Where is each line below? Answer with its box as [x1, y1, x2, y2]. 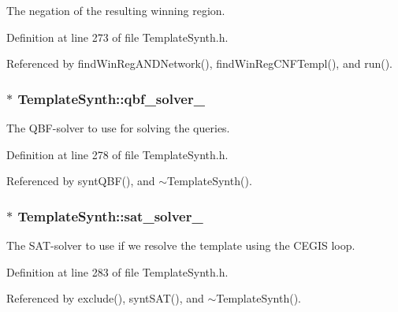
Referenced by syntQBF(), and [6, 173, 155, 189]
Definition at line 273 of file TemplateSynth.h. [6, 28, 229, 45]
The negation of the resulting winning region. [6, 2, 225, 18]
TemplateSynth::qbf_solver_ [17, 88, 205, 108]
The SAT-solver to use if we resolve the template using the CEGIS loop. [6, 237, 355, 253]
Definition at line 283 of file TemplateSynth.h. [6, 263, 229, 280]
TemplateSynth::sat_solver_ [17, 206, 203, 225]
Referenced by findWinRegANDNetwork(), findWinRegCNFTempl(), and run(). [6, 55, 392, 72]
